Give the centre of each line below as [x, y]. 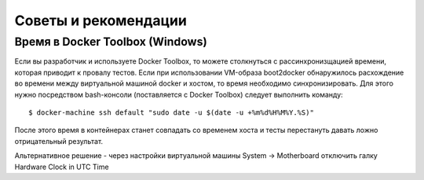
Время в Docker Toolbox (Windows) [111, 42]
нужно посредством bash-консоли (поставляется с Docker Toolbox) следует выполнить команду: [179, 94]
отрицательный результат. [59, 141]
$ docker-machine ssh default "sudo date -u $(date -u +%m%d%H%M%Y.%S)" [171, 112]
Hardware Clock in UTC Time [62, 167]
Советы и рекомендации [101, 20]
